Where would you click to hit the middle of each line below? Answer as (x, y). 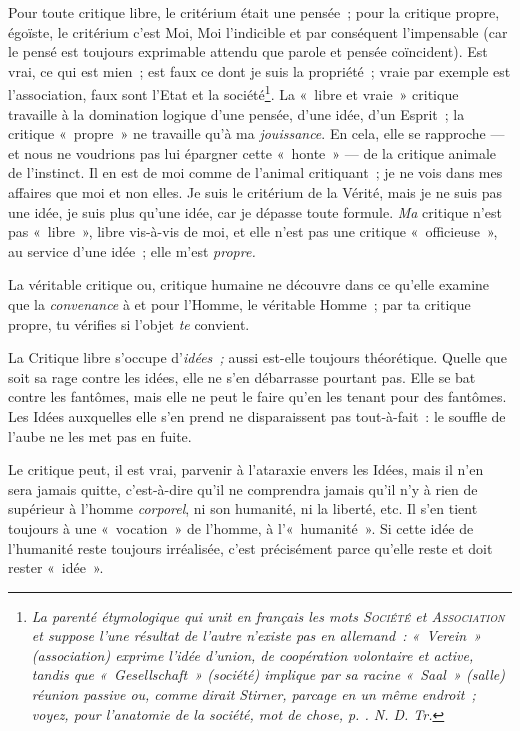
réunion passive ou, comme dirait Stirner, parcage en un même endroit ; (253, 694)
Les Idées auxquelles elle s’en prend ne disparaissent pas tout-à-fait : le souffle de (257, 415)
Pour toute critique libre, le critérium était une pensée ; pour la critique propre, (254, 12)
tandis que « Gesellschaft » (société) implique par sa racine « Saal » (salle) (268, 674)
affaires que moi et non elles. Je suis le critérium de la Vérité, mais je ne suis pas (255, 192)
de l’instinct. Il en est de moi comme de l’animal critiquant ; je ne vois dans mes (255, 172)
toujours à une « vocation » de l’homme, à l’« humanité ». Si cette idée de (241, 527)
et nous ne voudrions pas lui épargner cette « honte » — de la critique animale (252, 152)
